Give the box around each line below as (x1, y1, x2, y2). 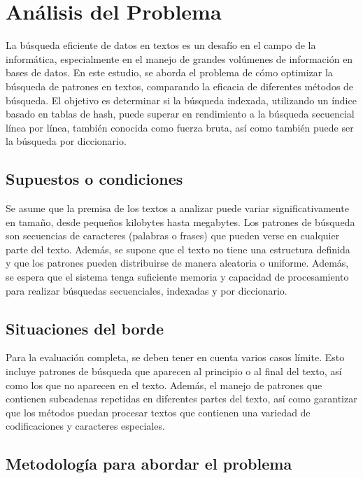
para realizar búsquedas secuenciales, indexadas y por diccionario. (6, 283, 287, 297)
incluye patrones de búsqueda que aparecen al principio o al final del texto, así (6, 364, 342, 379)
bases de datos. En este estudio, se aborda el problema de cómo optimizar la (6, 65, 333, 80)
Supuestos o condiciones (6, 168, 183, 190)
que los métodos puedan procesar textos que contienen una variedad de (6, 405, 311, 419)
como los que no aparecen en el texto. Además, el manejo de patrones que (6, 377, 322, 392)
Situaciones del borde (6, 317, 164, 339)
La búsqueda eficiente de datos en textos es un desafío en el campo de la (6, 38, 316, 52)
